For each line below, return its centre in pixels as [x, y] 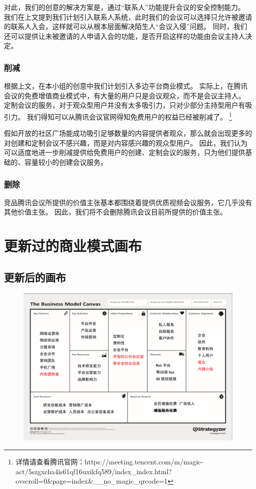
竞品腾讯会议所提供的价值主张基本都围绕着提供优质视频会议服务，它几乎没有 [128, 202]
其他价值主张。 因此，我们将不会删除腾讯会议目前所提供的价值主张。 [115, 212]
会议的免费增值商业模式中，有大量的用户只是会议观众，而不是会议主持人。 [125, 95]
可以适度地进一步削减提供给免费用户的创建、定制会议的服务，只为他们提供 [125, 152]
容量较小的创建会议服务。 [66, 162]
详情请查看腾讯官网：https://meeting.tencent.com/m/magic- [109, 461]
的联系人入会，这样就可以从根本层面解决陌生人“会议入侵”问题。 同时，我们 [126, 26]
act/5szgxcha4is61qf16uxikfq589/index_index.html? [94, 471]
